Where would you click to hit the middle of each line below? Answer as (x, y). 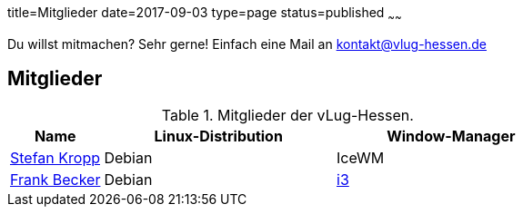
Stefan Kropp (55, 157)
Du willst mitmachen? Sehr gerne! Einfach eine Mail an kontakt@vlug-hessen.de (247, 44)
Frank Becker (55, 179)
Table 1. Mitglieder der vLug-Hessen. (287, 115)
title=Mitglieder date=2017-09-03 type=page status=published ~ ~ (205, 14)
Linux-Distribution (218, 136)
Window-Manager (451, 136)
